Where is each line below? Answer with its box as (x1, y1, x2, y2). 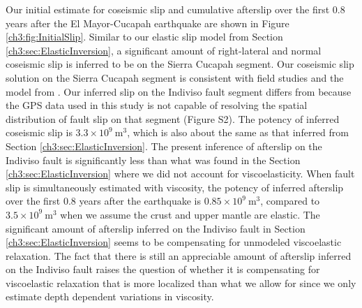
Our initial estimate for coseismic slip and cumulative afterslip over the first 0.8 (6, 2, 345, 16)
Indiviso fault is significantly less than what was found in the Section (6, 152, 301, 167)
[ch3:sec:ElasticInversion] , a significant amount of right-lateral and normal (6, 43, 322, 57)
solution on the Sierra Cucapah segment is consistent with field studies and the (6, 70, 344, 85)
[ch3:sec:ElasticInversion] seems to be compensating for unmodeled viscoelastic (6, 235, 342, 249)
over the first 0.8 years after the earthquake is (6, 193, 202, 208)
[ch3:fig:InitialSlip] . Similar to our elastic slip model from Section (6, 29, 283, 44)
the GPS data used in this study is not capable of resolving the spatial (6, 98, 308, 112)
